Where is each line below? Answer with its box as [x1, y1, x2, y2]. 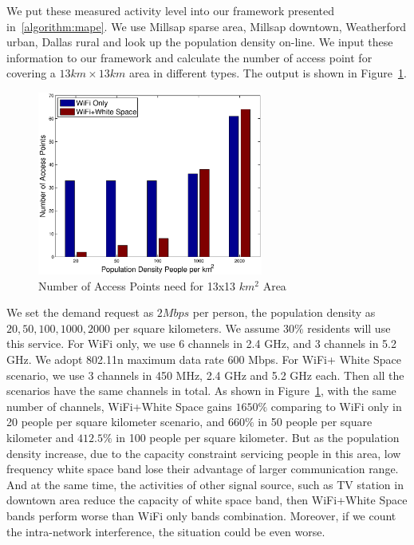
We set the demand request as [6, 304, 154, 321]
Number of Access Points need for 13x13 [38, 277, 236, 294]
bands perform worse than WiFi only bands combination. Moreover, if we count [6, 507, 396, 523]
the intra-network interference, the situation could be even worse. [6, 523, 325, 539]
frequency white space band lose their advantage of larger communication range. [6, 460, 399, 477]
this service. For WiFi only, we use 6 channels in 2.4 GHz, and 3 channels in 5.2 [6, 335, 396, 352]
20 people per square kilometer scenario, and [6, 413, 225, 430]
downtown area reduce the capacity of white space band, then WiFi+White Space [6, 492, 408, 508]
